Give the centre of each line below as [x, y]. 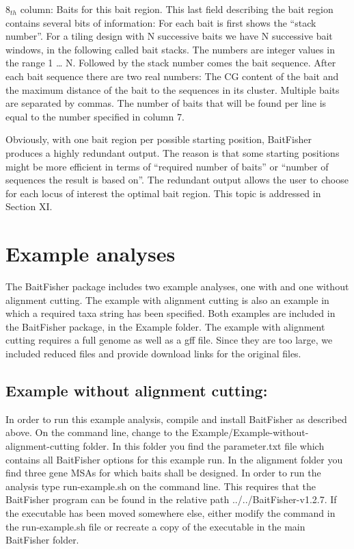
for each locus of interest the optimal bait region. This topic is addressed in [163, 193]
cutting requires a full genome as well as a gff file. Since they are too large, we [169, 340]
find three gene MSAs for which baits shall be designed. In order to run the [163, 473]
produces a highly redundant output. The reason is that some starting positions [173, 152]
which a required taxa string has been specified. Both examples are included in [171, 313]
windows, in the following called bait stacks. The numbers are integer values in [170, 49]
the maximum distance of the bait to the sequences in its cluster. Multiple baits [173, 89]
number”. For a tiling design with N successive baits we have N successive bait [169, 36]
